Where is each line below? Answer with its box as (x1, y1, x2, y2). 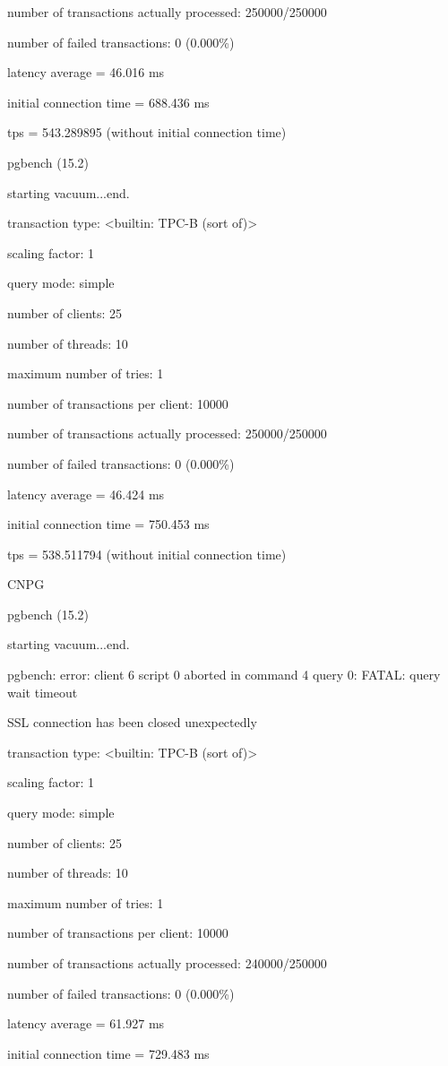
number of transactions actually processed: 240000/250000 (7, 954, 327, 972)
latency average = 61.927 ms (7, 1014, 165, 1033)
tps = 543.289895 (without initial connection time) (7, 123, 287, 142)
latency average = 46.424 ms (7, 484, 165, 503)
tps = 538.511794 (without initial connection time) (7, 544, 287, 563)
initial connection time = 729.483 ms (7, 1044, 210, 1062)
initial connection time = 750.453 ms (7, 515, 210, 533)
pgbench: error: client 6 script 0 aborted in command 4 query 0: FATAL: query (7, 665, 441, 684)
